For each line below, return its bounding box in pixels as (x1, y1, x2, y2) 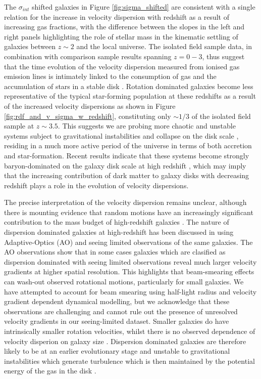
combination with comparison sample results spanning (4, 51, 172, 61)
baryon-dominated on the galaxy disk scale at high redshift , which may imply (4, 160, 246, 171)
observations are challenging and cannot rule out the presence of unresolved (4, 306, 238, 316)
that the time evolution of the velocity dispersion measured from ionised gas (4, 61, 240, 71)
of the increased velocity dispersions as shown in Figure (4, 100, 176, 111)
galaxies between (4, 41, 56, 52)
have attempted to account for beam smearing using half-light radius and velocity (4, 286, 257, 297)
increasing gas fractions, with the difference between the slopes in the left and (4, 21, 245, 32)
